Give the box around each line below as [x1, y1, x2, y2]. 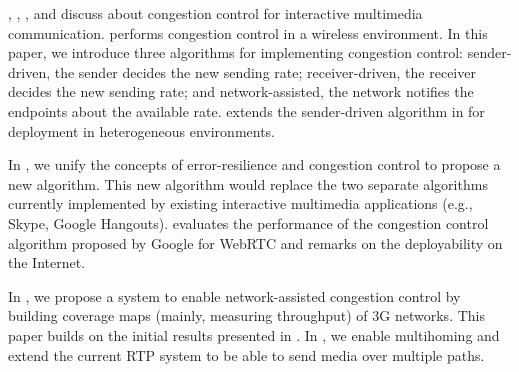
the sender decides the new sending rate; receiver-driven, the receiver [54, 61, 476, 82]
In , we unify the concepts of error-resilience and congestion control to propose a [8, 154, 501, 175]
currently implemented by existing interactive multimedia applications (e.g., [8, 193, 473, 214]
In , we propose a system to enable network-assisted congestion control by [8, 285, 461, 306]
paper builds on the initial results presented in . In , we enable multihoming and [8, 324, 500, 345]
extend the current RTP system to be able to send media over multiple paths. [8, 344, 485, 365]
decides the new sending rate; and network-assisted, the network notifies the [8, 81, 474, 102]
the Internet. [8, 252, 86, 273]
